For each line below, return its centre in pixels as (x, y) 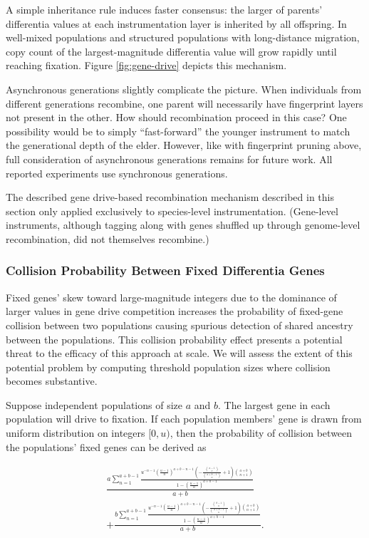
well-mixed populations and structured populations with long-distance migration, (183, 37)
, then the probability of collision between (261, 433)
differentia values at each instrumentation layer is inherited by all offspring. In (176, 23)
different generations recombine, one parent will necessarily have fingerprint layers (184, 103)
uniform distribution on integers (76, 433)
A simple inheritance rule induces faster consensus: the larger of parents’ (164, 9)
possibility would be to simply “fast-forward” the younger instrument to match (178, 131)
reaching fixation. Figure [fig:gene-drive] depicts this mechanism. (146, 65)
